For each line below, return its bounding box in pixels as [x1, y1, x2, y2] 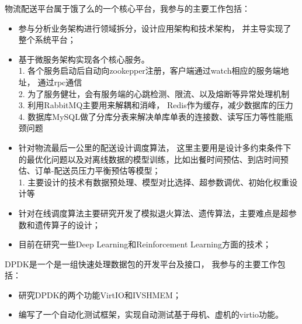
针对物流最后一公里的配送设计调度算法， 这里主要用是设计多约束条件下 [18, 141, 291, 153]
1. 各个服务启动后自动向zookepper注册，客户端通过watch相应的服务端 [18, 64, 281, 77]
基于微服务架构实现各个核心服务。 [18, 53, 150, 65]
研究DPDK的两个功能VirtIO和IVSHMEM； [18, 288, 181, 301]
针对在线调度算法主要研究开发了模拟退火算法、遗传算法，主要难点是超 [18, 206, 289, 219]
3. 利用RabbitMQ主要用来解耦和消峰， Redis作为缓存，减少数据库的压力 [18, 99, 293, 111]
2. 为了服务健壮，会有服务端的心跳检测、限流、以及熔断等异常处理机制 [18, 87, 290, 99]
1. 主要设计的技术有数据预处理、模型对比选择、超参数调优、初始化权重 [18, 175, 290, 188]
